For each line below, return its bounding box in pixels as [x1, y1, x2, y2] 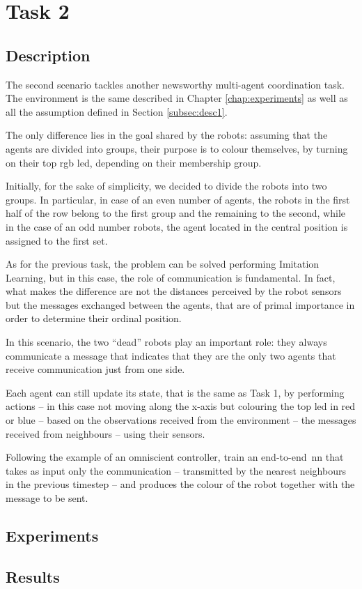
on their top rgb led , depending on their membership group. [6, 155, 262, 169]
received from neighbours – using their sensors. [6, 426, 205, 441]
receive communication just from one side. [6, 362, 185, 376]
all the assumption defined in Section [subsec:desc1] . [6, 104, 228, 118]
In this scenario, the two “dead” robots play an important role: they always [6, 335, 327, 349]
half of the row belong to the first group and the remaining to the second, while [6, 206, 345, 220]
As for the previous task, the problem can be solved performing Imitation [6, 257, 320, 271]
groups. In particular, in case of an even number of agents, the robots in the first [6, 192, 350, 206]
